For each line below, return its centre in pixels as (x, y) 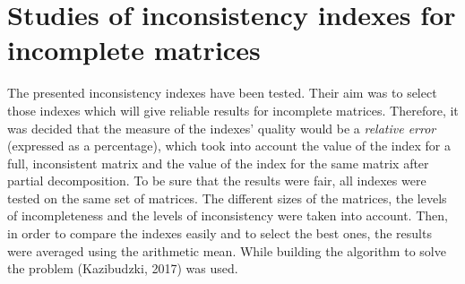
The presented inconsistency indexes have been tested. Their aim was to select (222, 93)
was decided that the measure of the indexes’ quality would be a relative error (222, 128)
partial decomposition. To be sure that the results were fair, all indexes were (217, 181)
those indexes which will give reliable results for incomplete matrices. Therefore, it (233, 110)
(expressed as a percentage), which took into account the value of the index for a (229, 146)
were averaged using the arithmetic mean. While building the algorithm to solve (227, 250)
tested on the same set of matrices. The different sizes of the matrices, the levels (227, 198)
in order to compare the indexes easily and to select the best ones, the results (220, 233)
